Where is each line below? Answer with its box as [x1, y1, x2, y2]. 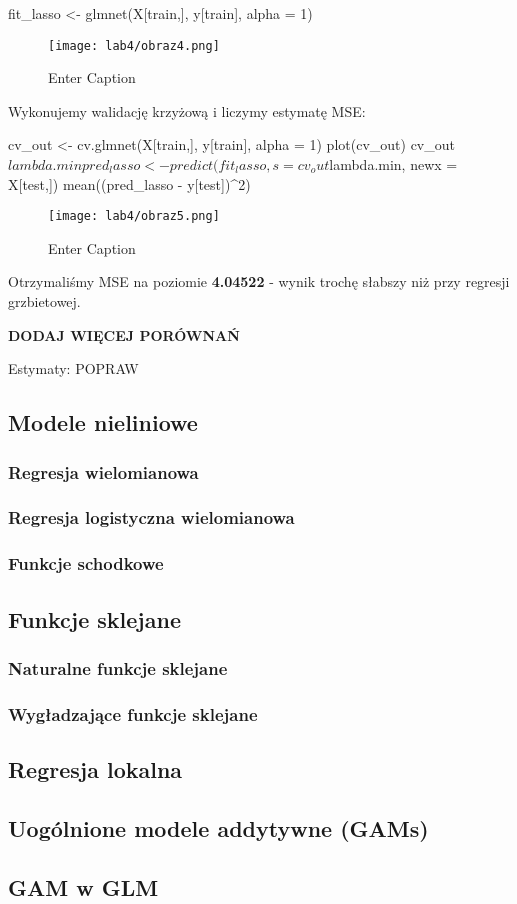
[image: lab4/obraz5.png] [48, 209, 220, 224]
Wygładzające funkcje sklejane [8, 701, 258, 726]
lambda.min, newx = [329, 154, 458, 175]
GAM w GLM [8, 871, 159, 902]
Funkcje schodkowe [8, 551, 164, 576]
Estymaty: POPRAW [8, 358, 139, 379]
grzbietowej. [8, 291, 81, 312]
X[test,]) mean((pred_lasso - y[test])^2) [8, 173, 251, 194]
